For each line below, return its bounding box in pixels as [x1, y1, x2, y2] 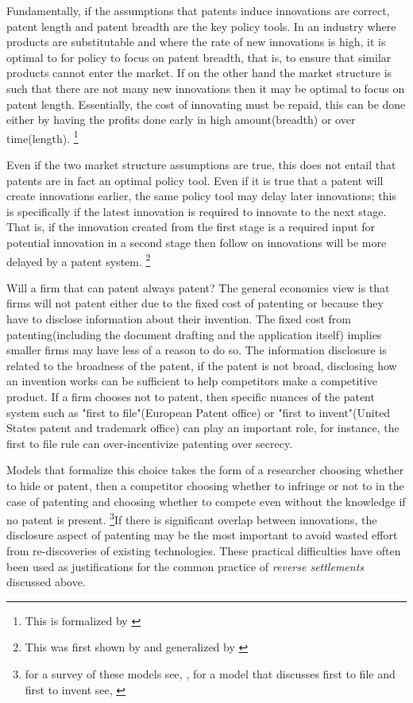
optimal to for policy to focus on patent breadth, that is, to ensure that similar [6, 48, 392, 65]
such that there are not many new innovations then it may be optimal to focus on [6, 79, 405, 96]
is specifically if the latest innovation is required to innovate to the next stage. [6, 203, 387, 219]
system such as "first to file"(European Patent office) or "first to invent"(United [6, 404, 391, 420]
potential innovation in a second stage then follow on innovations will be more [6, 234, 387, 250]
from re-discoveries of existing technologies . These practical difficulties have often [6, 542, 401, 558]
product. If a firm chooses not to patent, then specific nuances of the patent [6, 388, 375, 404]
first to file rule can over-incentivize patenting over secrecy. [6, 435, 293, 451]
